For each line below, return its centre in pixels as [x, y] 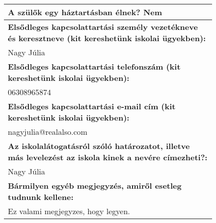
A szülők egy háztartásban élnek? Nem [85, 12]
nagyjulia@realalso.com [48, 132]
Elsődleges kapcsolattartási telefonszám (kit [94, 66]
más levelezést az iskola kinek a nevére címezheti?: [108, 157]
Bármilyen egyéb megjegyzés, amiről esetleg [95, 186]
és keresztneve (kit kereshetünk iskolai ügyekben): [107, 38]
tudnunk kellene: [41, 197]
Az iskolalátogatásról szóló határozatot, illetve [99, 146]
